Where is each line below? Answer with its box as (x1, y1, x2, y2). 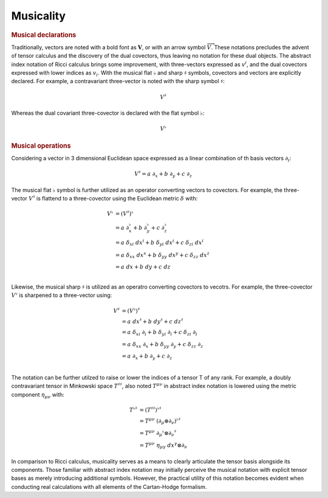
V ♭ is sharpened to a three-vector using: (11, 291, 112, 299)
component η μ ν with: (11, 391, 65, 400)
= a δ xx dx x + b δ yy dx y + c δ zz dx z (115, 250, 210, 260)
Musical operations (11, 142, 71, 150)
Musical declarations (11, 30, 77, 39)
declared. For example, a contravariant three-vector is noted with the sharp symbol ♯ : (11, 78, 225, 85)
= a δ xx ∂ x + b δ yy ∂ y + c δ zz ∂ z (121, 341, 203, 349)
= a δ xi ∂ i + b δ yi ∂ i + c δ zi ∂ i (121, 329, 197, 337)
